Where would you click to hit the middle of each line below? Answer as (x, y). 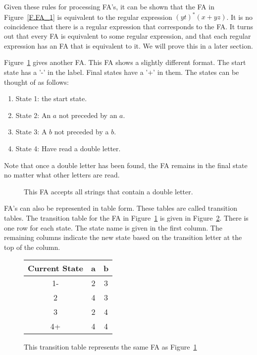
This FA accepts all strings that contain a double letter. (108, 191)
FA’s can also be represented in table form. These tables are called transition (121, 208)
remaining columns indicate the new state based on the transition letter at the (123, 237)
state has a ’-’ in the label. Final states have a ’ (76, 72)
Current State (56, 268)
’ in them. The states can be (196, 72)
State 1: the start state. (51, 98)
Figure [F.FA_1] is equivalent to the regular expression (88, 17)
